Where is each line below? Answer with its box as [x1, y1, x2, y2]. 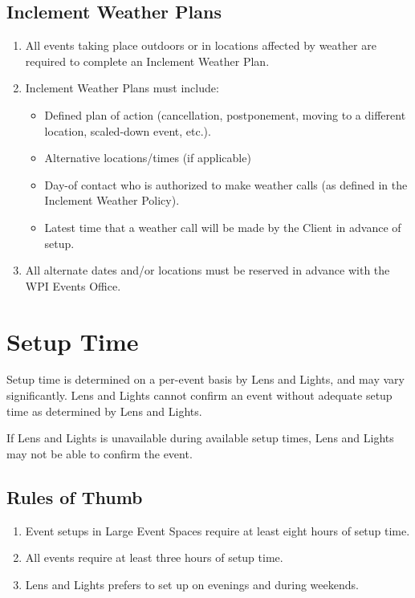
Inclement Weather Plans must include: [25, 79, 219, 96]
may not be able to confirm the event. [6, 445, 193, 462]
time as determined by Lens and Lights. [6, 402, 202, 419]
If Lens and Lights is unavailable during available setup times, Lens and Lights [6, 429, 394, 446]
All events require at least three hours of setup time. [25, 549, 283, 566]
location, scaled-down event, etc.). [44, 122, 211, 139]
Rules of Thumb [6, 484, 143, 509]
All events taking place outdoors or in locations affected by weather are [25, 37, 376, 54]
